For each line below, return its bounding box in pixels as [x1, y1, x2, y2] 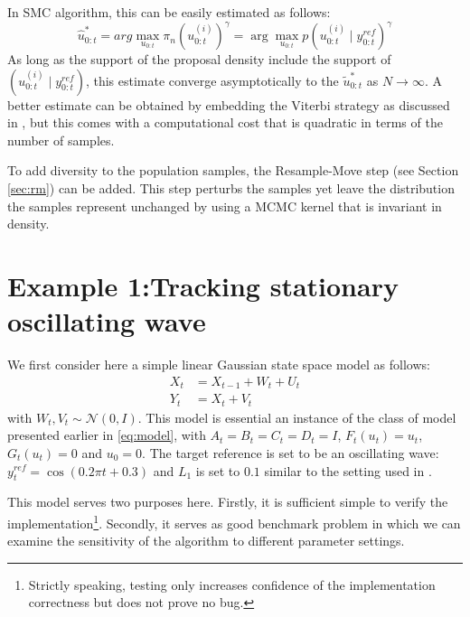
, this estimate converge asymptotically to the [85, 70, 339, 89]
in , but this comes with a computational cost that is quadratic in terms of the [7, 113, 443, 132]
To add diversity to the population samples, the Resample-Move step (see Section [7, 161, 459, 180]
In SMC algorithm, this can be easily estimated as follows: [7, 3, 331, 21]
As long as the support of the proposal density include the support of [7, 50, 391, 69]
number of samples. [7, 130, 115, 149]
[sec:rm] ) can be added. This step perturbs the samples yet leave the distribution [7, 179, 455, 198]
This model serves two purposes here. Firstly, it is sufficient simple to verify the [7, 492, 448, 511]
